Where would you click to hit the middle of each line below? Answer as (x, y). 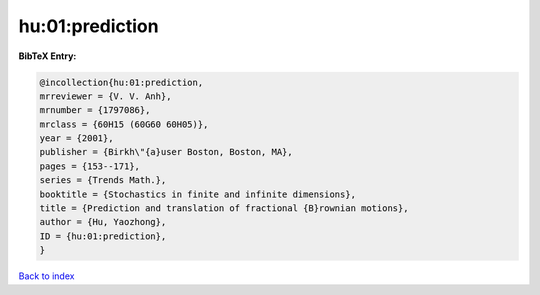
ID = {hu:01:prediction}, (103, 236)
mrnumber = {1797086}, (95, 110)
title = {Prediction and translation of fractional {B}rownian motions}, (224, 208)
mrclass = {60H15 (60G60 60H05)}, (124, 124)
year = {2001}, (76, 138)
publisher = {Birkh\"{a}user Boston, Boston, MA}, (166, 152)
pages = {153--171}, (89, 166)
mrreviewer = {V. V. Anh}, (105, 96)
